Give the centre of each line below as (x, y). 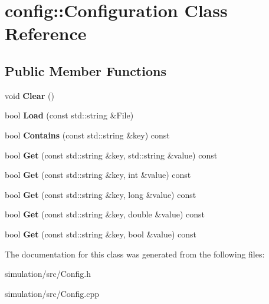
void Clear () (29, 95)
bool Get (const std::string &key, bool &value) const (101, 234)
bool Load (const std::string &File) (69, 115)
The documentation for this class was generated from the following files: (135, 254)
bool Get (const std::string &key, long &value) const (101, 194)
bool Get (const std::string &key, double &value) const (105, 214)
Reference (46, 33)
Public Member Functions (86, 70)
